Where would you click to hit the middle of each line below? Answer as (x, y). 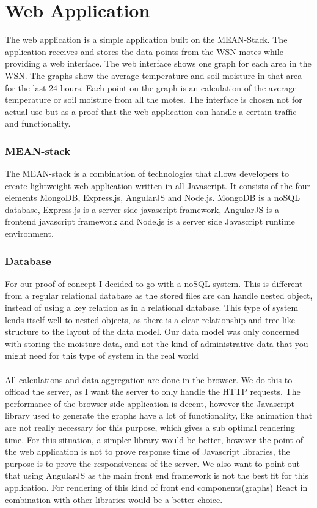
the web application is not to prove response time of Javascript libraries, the (148, 451)
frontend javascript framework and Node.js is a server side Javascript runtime (150, 221)
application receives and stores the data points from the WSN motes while (144, 51)
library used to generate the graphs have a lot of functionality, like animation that (159, 415)
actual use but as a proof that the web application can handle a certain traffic (151, 111)
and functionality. (38, 123)
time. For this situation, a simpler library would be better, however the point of (154, 439)
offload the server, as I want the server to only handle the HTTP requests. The (153, 391)
